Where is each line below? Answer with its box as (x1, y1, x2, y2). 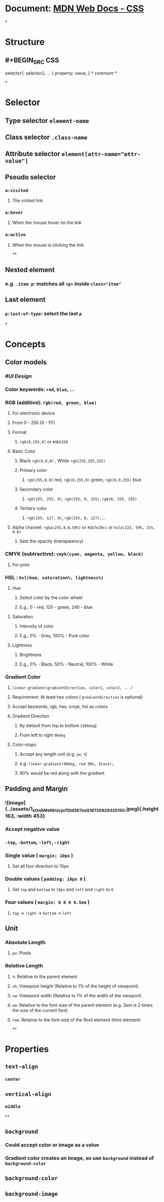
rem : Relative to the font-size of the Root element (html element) (12, 1017, 141, 1023)
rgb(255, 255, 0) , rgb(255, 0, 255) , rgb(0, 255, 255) (26, 496, 137, 502)
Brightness (19, 652, 42, 658)
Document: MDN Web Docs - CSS (5, 3, 144, 14)
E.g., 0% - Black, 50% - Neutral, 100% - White (19, 661, 114, 667)
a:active (5, 232, 26, 238)
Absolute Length (5, 939, 46, 946)
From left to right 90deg (19, 732, 66, 738)
